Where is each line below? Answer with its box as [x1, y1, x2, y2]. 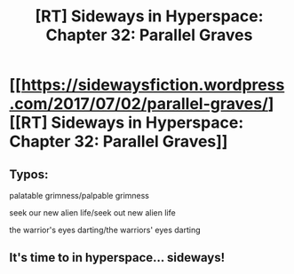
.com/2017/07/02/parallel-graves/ [9, 94, 269, 114]
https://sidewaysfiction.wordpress [20, 75, 285, 95]
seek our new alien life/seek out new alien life [9, 207, 176, 218]
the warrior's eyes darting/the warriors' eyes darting [9, 224, 201, 235]
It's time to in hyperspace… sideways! [9, 250, 226, 265]
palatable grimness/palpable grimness [9, 191, 149, 200]
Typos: [9, 167, 49, 182]
